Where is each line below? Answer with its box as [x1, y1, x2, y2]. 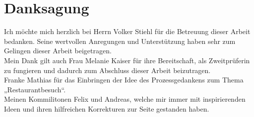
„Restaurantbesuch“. [4, 84, 66, 94]
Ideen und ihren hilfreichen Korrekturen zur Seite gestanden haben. [4, 103, 209, 114]
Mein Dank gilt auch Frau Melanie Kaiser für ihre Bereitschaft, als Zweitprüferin [4, 55, 250, 65]
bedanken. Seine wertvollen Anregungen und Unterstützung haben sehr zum [4, 36, 236, 46]
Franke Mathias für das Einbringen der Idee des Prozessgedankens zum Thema [4, 75, 244, 85]
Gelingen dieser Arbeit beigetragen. [4, 45, 112, 56]
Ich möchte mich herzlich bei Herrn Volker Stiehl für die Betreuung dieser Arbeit [4, 26, 251, 37]
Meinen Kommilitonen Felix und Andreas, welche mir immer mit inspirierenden [4, 94, 246, 104]
